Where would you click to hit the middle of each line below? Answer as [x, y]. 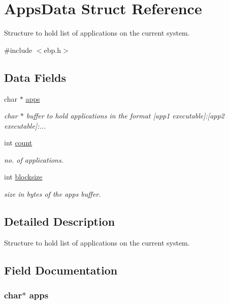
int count [18, 143]
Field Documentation [61, 270]
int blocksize [23, 177]
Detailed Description [60, 221]
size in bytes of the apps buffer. [53, 194]
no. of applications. [34, 159]
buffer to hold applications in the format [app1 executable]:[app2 [125, 116]
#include [18, 50]
